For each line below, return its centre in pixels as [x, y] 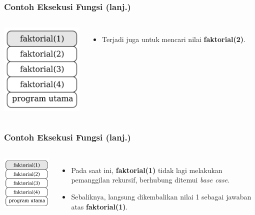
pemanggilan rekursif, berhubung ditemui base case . [150, 180]
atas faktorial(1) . [99, 206]
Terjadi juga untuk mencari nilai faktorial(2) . [173, 39]
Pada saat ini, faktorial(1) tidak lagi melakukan [147, 170]
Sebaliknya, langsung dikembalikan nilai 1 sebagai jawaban [161, 196]
